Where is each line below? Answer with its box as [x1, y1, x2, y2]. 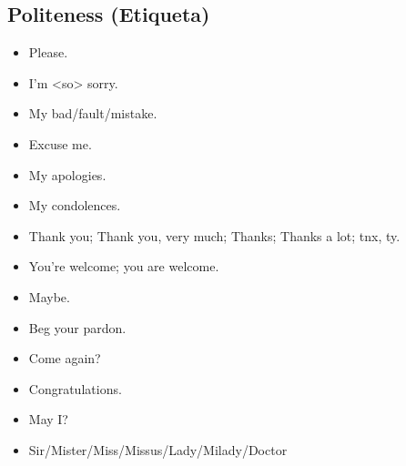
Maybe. [28, 287, 70, 306]
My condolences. [28, 196, 121, 215]
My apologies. [28, 165, 107, 184]
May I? [28, 410, 68, 429]
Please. [28, 43, 68, 62]
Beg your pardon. [28, 318, 127, 337]
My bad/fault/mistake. [28, 104, 157, 123]
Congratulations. [28, 379, 122, 398]
